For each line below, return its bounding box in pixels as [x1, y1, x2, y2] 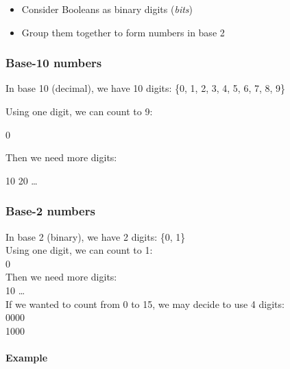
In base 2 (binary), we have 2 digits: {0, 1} [5, 229, 186, 243]
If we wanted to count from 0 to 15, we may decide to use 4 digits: [5, 296, 285, 311]
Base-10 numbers [5, 54, 102, 71]
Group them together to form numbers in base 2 [21, 25, 225, 39]
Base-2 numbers [5, 202, 95, 219]
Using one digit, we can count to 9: [5, 104, 153, 118]
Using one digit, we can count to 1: [5, 243, 153, 257]
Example [5, 350, 48, 364]
